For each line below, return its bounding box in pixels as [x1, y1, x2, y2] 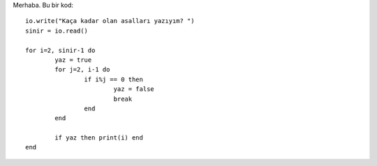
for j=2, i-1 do [54, 66, 110, 74]
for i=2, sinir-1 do [25, 46, 96, 54]
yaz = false [113, 85, 155, 93]
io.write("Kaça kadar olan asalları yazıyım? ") [25, 17, 195, 25]
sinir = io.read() [25, 26, 89, 35]
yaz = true [54, 56, 92, 64]
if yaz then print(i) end [54, 134, 143, 142]
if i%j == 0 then [84, 75, 143, 83]
